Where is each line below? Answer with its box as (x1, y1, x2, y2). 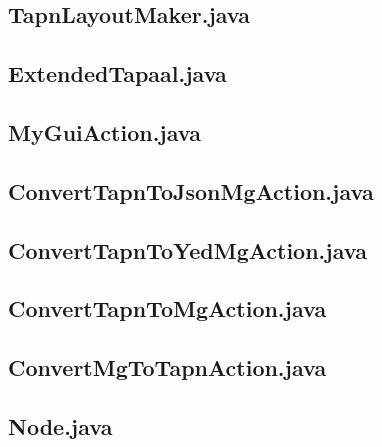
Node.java (8, 410, 113, 441)
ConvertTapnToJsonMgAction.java (8, 175, 374, 206)
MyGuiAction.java (8, 116, 201, 147)
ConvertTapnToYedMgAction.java (8, 234, 367, 265)
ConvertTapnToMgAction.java (8, 293, 327, 324)
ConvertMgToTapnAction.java (8, 352, 327, 383)
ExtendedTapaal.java (8, 58, 227, 89)
